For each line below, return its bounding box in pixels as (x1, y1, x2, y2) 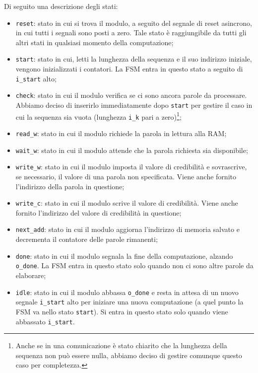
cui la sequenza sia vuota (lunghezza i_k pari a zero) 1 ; (15, 110, 182, 122)
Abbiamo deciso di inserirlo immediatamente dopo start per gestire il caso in (15, 100, 253, 110)
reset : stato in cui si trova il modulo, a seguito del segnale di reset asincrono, (15, 17, 252, 28)
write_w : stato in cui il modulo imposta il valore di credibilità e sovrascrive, (15, 161, 247, 172)
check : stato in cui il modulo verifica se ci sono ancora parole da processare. (15, 90, 247, 100)
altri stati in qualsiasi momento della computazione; (15, 37, 174, 47)
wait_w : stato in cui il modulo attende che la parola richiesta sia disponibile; (15, 145, 248, 155)
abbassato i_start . (15, 316, 75, 326)
